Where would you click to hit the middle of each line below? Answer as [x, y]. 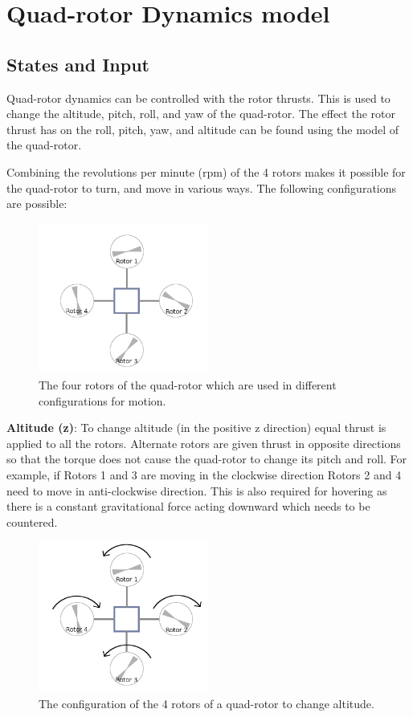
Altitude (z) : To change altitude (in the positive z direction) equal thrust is [196, 428]
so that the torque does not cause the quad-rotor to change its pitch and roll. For [207, 459]
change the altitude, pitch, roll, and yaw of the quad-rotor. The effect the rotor [201, 114]
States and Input [78, 64]
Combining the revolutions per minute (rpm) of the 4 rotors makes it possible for [206, 171]
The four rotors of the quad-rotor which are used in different [188, 385]
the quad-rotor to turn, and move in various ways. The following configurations [202, 187]
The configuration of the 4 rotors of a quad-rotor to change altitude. [206, 703]
